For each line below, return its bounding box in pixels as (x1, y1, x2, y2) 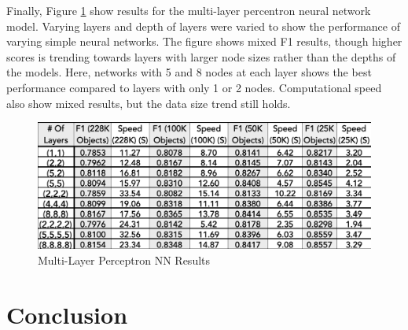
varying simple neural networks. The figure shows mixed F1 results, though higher (6, 33, 402, 50)
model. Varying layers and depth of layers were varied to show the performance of (6, 17, 400, 34)
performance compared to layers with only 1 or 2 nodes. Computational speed (6, 79, 382, 95)
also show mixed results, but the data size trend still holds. (6, 95, 291, 111)
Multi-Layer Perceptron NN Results (38, 251, 211, 268)
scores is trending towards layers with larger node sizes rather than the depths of (6, 48, 396, 65)
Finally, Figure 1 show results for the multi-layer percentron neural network (6, 2, 371, 18)
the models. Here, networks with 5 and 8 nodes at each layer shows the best (6, 64, 372, 80)
